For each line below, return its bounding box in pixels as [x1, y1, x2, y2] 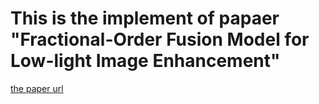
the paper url [10, 82, 64, 94]
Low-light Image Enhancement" [10, 50, 281, 72]
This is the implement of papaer [10, 7, 280, 30]
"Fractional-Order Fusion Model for [10, 28, 310, 51]
